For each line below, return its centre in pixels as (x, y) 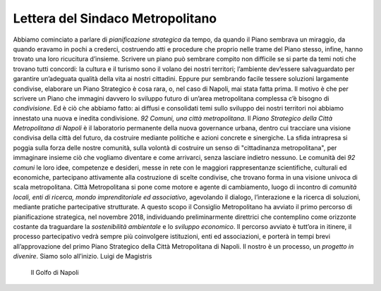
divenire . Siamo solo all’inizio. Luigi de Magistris (83, 256)
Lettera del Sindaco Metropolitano (115, 18)
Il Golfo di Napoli (55, 272)
